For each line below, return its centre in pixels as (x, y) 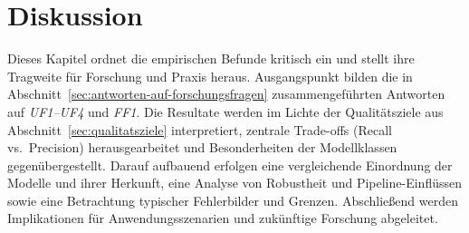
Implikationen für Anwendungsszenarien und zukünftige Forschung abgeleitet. (223, 218)
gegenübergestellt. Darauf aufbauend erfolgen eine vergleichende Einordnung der (230, 165)
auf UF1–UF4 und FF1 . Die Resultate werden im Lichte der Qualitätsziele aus (225, 111)
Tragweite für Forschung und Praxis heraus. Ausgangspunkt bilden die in (210, 76)
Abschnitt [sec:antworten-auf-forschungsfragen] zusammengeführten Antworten (226, 94)
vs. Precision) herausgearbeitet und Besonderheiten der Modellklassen (202, 147)
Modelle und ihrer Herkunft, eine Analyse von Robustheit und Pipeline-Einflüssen (234, 183)
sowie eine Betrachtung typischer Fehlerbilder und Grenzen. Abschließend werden (233, 200)
